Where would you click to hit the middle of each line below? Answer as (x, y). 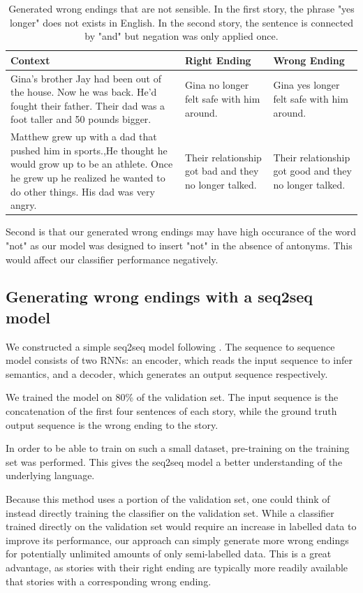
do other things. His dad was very (83, 191)
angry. (24, 205)
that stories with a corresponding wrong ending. (109, 581)
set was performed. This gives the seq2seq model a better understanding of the (174, 461)
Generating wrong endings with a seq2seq (160, 296)
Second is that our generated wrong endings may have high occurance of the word (181, 232)
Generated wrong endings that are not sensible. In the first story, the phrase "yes (181, 8)
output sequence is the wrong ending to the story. (112, 424)
